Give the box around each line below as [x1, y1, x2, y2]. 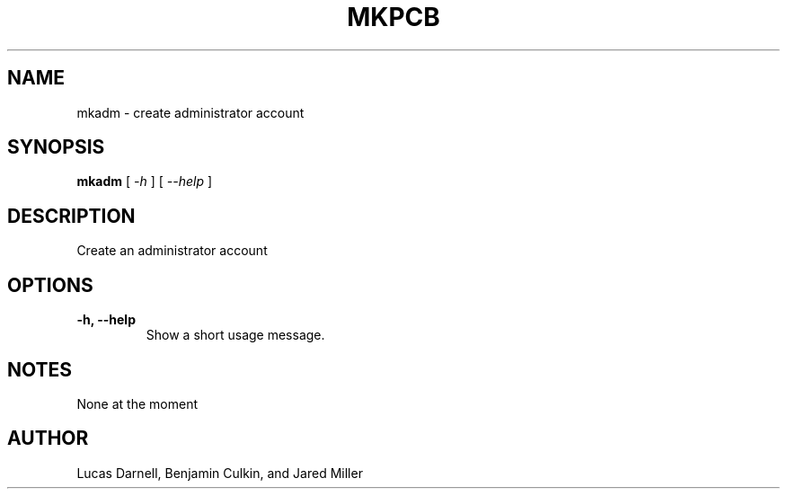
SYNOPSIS [7, 136, 105, 159]
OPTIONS [7, 273, 93, 297]
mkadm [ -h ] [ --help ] [76, 173, 213, 190]
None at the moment [76, 395, 198, 412]
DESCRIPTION [7, 204, 136, 227]
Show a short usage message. [146, 327, 325, 343]
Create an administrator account [76, 243, 268, 259]
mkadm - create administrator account [76, 104, 305, 120]
